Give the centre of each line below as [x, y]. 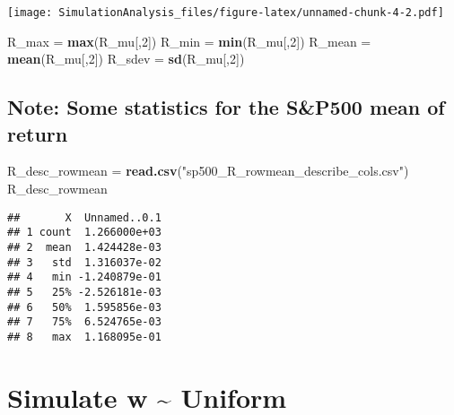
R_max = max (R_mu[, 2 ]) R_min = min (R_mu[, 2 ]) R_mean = [189, 41]
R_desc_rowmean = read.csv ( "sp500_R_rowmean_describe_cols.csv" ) [208, 171]
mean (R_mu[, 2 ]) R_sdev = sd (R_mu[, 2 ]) [126, 59]
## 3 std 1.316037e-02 [84, 262]
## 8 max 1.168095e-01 [84, 337]
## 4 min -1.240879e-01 [84, 277]
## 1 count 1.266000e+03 [84, 233]
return [38, 133]
